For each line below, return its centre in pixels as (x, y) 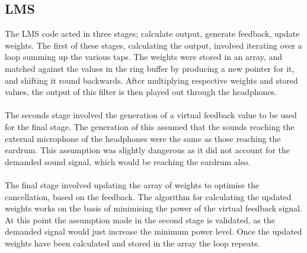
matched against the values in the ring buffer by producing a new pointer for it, (150, 68)
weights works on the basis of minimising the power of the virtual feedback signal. (153, 208)
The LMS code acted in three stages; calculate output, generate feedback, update (152, 34)
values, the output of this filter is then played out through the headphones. (141, 92)
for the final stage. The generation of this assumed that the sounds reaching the (150, 126)
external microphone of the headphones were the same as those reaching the (143, 138)
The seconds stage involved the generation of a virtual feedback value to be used (151, 115)
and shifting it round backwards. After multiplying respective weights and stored (151, 80)
